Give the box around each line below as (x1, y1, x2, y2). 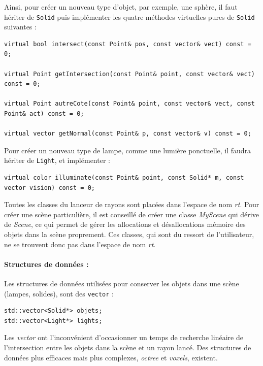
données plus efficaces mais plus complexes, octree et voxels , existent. (4, 352, 218, 362)
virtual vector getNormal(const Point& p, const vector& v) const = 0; (4, 130, 251, 138)
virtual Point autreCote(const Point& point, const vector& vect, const (4, 100, 255, 108)
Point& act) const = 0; (4, 110, 84, 117)
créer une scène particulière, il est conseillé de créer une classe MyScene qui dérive (4, 209, 259, 219)
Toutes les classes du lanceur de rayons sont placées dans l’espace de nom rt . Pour (4, 199, 259, 210)
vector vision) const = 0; (4, 184, 95, 191)
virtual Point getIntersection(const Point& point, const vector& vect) (4, 70, 255, 78)
